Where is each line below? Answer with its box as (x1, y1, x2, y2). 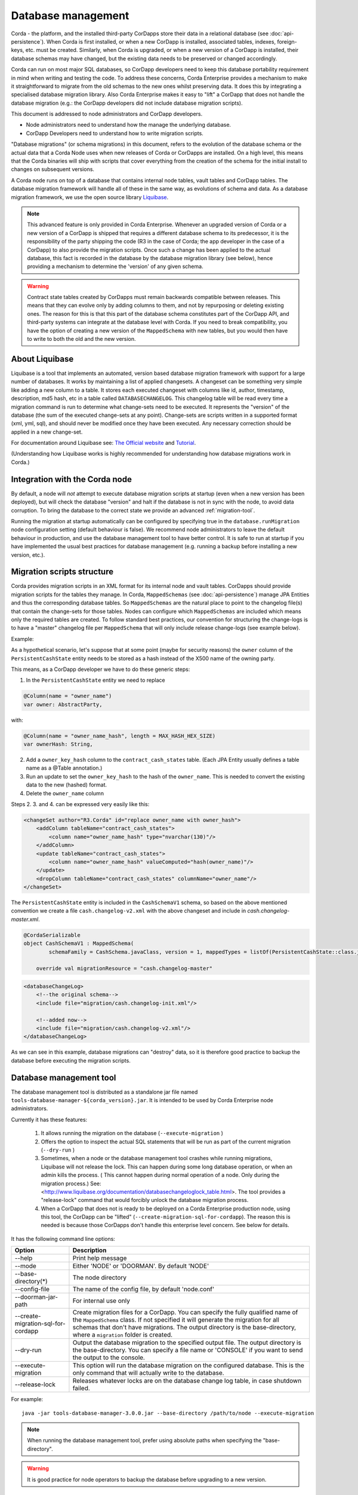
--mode (14, 1262, 37, 1270)
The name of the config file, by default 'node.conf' (72, 1285, 215, 1293)
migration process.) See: (41, 1180, 101, 1187)
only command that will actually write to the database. (72, 1369, 224, 1377)
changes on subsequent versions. (11, 166, 95, 173)
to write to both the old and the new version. (27, 335, 137, 343)
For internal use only (72, 1296, 131, 1305)
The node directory (72, 1274, 127, 1282)
